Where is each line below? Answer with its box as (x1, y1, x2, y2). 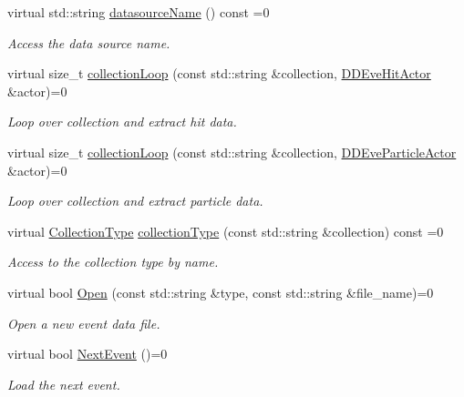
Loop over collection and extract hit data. (7, 112, 237, 131)
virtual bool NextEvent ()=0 (7, 344, 168, 363)
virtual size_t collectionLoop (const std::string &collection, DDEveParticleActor (7, 142, 457, 161)
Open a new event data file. (7, 313, 160, 332)
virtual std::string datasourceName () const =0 (7, 3, 270, 21)
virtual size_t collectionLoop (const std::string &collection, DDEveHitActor (7, 64, 431, 83)
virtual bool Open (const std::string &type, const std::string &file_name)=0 (7, 282, 434, 301)
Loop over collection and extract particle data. (7, 191, 263, 210)
